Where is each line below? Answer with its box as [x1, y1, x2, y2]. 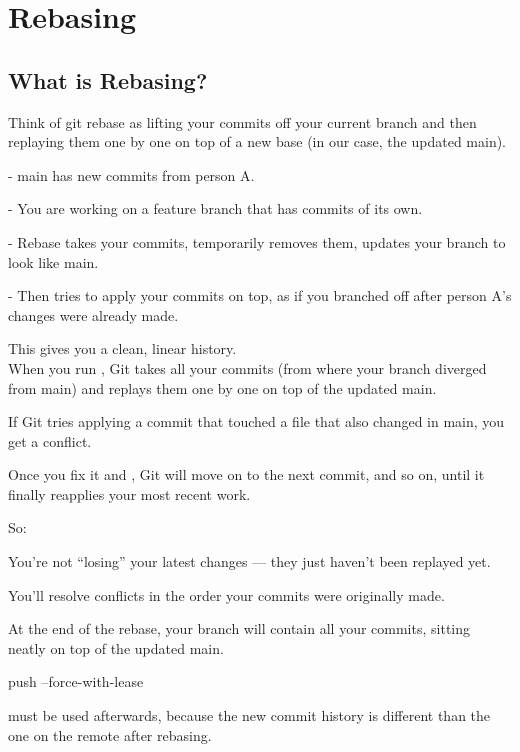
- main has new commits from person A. [8, 164, 255, 185]
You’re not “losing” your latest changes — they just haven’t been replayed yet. [8, 551, 491, 572]
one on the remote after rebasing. [8, 724, 212, 745]
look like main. [8, 251, 99, 272]
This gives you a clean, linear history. [8, 338, 237, 359]
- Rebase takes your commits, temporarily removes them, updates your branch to [8, 231, 506, 252]
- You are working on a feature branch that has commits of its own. [8, 198, 423, 219]
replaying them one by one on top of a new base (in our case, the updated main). [8, 131, 507, 152]
